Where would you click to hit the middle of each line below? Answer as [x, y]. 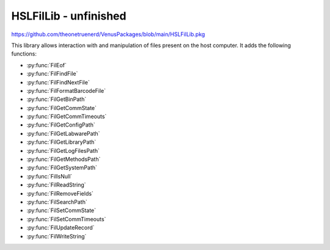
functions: [24, 54]
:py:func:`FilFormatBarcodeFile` [66, 90]
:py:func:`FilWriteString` [57, 236]
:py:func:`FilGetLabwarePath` [63, 133]
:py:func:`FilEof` [47, 65]
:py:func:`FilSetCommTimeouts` [66, 219]
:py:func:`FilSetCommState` [61, 210]
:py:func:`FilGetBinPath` [57, 99]
